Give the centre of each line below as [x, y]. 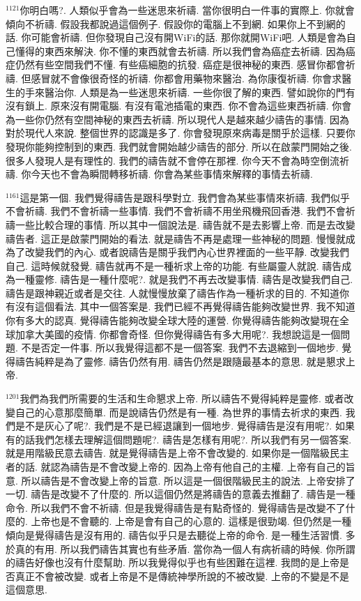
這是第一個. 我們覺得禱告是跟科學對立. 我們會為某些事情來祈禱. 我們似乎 [185, 197]
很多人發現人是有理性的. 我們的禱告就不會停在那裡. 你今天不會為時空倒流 [173, 160]
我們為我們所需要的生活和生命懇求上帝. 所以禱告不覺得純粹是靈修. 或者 [182, 398]
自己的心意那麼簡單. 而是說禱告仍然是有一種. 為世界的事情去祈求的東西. [178, 412]
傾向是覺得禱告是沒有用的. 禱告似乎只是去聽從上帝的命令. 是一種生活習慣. [174, 534]
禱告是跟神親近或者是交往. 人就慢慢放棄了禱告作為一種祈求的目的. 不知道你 [178, 292]
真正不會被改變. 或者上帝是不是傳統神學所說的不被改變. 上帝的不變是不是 [182, 576]
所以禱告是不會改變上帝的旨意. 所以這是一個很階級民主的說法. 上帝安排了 [188, 480]
